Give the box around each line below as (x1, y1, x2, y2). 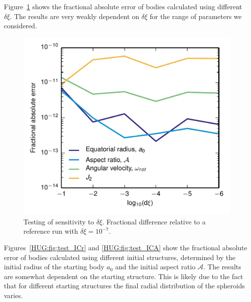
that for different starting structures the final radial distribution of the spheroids (4, 281, 245, 291)
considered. (4, 20, 37, 31)
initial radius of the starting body (4, 262, 105, 272)
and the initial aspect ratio (115, 262, 195, 272)
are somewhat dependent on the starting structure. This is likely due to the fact (4, 271, 243, 281)
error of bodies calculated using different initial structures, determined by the (4, 252, 235, 262)
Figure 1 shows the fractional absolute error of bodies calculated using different (4, 1, 242, 11)
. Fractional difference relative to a (102, 216, 206, 226)
